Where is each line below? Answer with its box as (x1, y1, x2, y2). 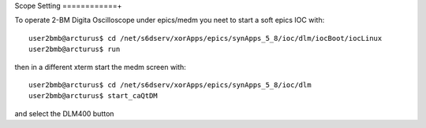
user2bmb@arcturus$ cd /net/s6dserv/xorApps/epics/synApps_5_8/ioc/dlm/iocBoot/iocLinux (28, 34, 383, 42)
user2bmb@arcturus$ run (28, 45, 121, 54)
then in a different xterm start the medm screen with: (14, 62, 187, 71)
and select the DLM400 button (14, 108, 114, 118)
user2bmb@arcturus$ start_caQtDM (28, 91, 158, 101)
